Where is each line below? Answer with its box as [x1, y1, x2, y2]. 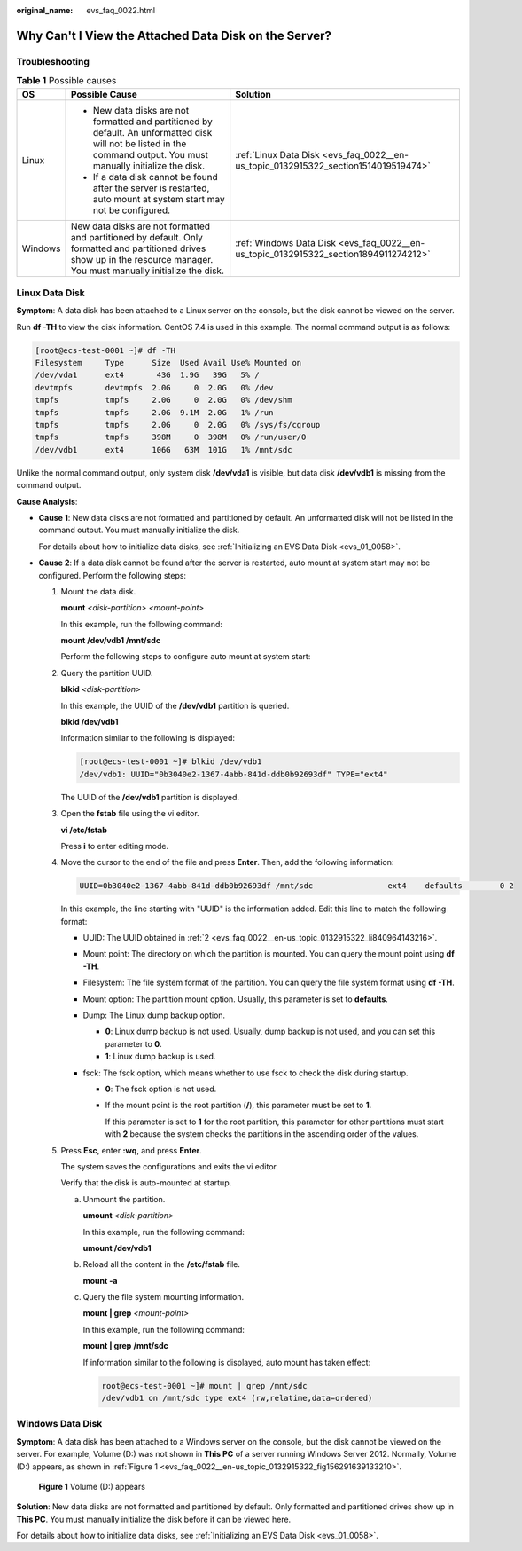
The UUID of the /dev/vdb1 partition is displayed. [60, 791, 239, 802]
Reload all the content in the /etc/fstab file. [82, 1259, 241, 1270]
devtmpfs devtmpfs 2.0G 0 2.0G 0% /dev [35, 382, 274, 392]
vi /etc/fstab [60, 824, 108, 835]
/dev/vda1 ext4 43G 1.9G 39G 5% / [35, 370, 261, 381]
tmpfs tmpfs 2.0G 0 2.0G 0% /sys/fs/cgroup [35, 420, 321, 429]
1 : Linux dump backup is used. [105, 1051, 216, 1062]
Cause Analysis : [16, 496, 78, 507]
